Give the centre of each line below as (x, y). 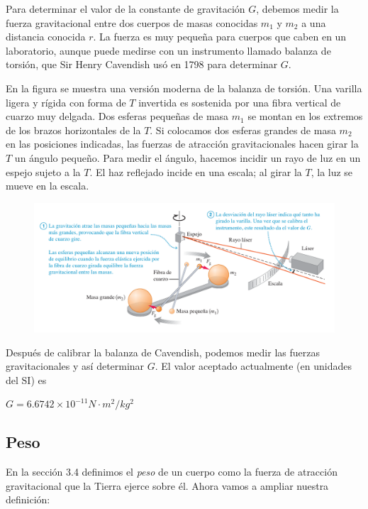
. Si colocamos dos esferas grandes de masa (243, 130)
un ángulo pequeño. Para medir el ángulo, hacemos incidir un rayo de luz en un (188, 157)
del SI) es (26, 379)
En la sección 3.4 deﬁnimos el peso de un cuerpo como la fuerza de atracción (172, 472)
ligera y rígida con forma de (66, 102)
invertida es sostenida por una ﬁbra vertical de (240, 102)
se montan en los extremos (305, 116)
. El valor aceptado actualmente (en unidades (253, 366)
